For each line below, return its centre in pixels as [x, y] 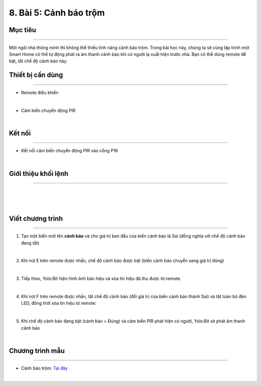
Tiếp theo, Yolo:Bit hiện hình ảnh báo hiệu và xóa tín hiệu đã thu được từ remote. [101, 279]
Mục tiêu [23, 30]
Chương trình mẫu [37, 351]
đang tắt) [30, 243]
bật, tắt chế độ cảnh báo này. [38, 61]
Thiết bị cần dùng [36, 75]
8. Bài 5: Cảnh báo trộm [57, 13]
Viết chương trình [36, 219]
